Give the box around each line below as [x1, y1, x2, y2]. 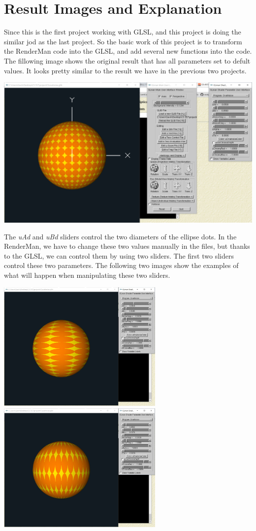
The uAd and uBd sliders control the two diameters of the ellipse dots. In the [4, 231, 237, 241]
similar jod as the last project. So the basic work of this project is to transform [4, 36, 242, 46]
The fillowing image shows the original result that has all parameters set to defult [4, 55, 251, 66]
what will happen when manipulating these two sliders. [4, 270, 170, 280]
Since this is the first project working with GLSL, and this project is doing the [4, 27, 241, 37]
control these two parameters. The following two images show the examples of [4, 260, 239, 270]
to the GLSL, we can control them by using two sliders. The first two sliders [4, 250, 234, 261]
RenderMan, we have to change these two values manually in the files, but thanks [4, 241, 250, 251]
